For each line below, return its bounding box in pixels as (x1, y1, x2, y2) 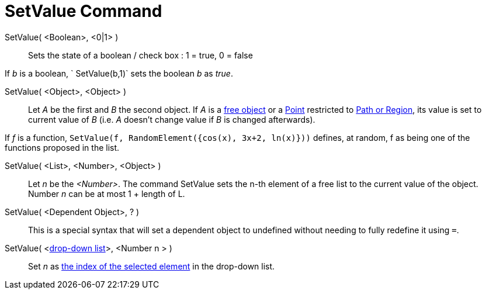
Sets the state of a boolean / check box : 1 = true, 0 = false (28, 50, 253, 60)
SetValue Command (5, 1, 162, 21)
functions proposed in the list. (5, 142, 120, 153)
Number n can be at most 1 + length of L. (28, 188, 185, 199)
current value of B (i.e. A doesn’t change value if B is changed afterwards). (28, 114, 315, 124)
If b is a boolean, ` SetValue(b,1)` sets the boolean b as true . (5, 68, 233, 78)
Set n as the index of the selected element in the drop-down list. (28, 261, 275, 271)
